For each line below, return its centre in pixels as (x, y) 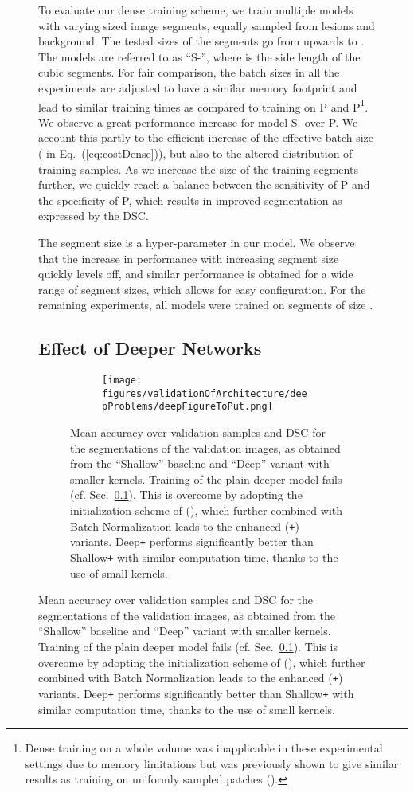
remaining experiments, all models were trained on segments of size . (206, 305)
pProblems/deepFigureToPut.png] (187, 407)
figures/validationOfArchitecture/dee (205, 393)
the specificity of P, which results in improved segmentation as (190, 200)
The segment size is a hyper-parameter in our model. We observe (197, 242)
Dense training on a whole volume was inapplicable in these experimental (204, 748)
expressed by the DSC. (94, 216)
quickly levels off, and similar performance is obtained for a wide (196, 274)
